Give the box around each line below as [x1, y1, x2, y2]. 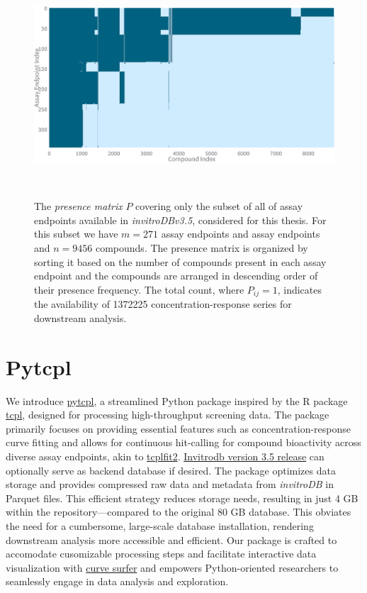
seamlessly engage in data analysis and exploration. [6, 574, 229, 589]
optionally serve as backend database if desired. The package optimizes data [6, 462, 336, 477]
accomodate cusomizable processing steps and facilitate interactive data [6, 546, 317, 561]
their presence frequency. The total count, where [34, 282, 244, 296]
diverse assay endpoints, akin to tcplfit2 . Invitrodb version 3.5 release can [6, 449, 324, 463]
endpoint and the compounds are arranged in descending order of [34, 268, 318, 283]
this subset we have [34, 226, 118, 241]
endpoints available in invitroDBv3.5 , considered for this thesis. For [34, 212, 327, 227]
